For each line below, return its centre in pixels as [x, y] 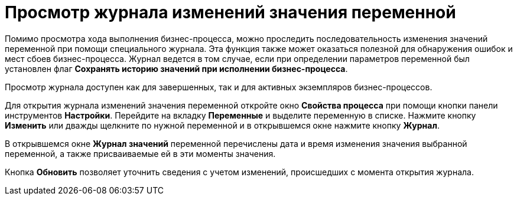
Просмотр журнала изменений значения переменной [230, 12]
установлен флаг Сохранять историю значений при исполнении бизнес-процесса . [176, 68]
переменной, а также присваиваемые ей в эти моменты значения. [140, 153]
